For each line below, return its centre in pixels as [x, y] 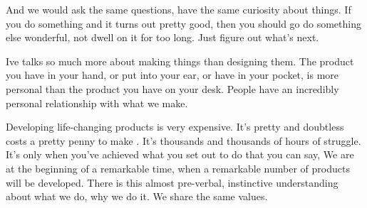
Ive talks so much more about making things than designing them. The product [180, 61]
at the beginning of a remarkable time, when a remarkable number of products [178, 168]
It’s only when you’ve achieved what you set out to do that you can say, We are [180, 154]
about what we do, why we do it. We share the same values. [137, 196]
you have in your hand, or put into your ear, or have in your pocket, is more [172, 75]
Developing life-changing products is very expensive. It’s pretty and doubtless [175, 127]
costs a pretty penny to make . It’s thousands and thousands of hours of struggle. [183, 140]
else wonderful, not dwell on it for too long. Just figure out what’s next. [162, 37]
